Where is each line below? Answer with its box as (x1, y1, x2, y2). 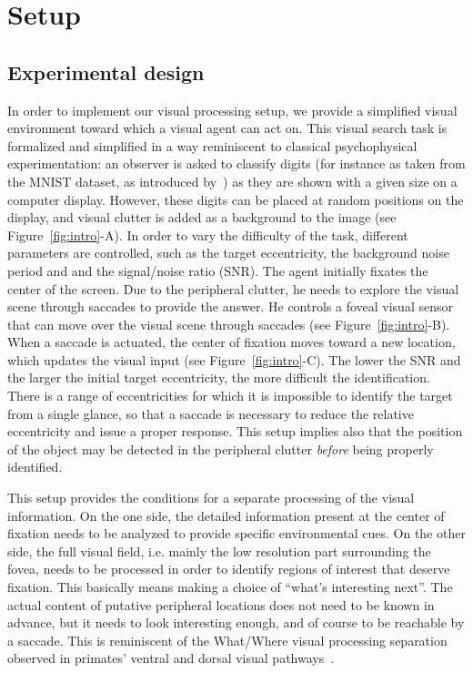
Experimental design (7, 57, 205, 86)
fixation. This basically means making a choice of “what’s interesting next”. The (7, 577, 453, 597)
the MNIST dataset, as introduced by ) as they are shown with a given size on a (7, 171, 458, 190)
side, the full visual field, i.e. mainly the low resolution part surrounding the (7, 541, 431, 560)
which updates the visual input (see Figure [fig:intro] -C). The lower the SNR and (7, 350, 461, 369)
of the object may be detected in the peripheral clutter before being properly (7, 439, 434, 458)
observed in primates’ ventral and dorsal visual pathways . (7, 648, 335, 668)
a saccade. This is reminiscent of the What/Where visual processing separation (7, 630, 448, 649)
